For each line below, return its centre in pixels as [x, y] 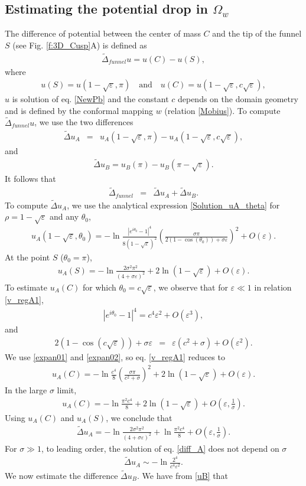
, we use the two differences [84, 122]
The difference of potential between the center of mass [103, 33]
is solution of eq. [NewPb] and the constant [90, 99]
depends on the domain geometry [238, 99]
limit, [67, 390]
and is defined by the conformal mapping [79, 110]
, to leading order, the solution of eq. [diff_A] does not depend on [160, 448]
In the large [26, 390]
